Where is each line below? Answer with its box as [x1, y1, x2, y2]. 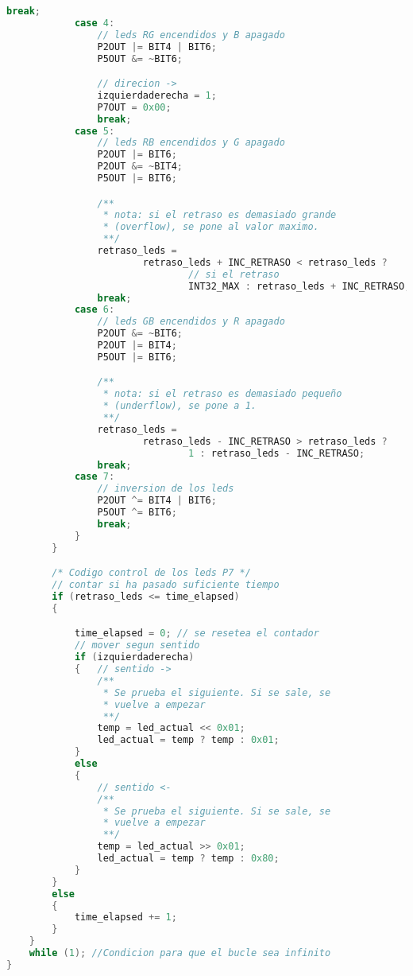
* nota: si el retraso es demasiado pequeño [102, 388, 342, 400]
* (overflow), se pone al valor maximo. [102, 221, 319, 233]
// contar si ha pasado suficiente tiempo [52, 579, 280, 591]
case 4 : [74, 17, 115, 29]
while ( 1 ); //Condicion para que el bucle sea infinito [29, 947, 331, 959]
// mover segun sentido [74, 640, 200, 651]
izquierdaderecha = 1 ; [97, 89, 217, 101]
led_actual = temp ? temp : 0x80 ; [97, 853, 280, 865]
